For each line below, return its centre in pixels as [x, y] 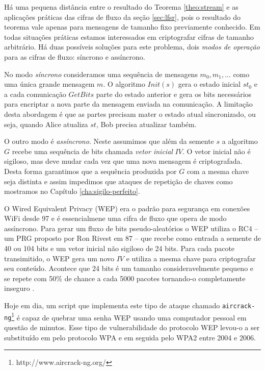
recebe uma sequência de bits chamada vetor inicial [92, 151]
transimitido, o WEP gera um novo [59, 258]
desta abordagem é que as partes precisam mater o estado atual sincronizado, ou [130, 114]
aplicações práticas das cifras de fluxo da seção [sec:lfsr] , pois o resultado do [123, 17]
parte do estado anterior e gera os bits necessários [174, 94]
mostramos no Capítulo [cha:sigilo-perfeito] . [72, 191]
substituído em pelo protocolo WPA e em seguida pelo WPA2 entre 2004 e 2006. [130, 337]
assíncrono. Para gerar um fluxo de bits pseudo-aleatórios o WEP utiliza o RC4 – [131, 228]
